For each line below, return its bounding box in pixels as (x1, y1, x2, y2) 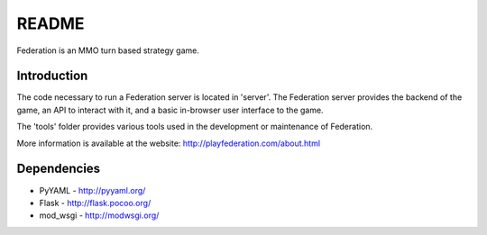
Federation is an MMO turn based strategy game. (16, 45, 200, 56)
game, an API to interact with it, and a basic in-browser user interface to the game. (16, 104, 324, 115)
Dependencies (16, 161, 101, 176)
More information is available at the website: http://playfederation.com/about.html (16, 138, 320, 149)
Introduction (16, 68, 88, 84)
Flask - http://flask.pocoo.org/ (39, 197, 152, 208)
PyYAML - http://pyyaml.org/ (39, 185, 146, 195)
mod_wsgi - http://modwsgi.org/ (39, 210, 160, 221)
